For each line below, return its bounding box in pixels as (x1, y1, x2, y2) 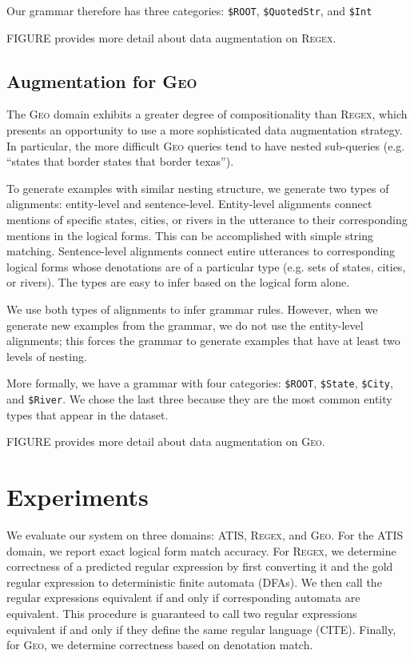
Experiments (6, 480, 149, 513)
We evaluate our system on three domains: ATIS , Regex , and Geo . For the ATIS (6, 526, 404, 543)
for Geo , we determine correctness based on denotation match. (6, 636, 313, 653)
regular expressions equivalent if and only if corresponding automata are (6, 589, 360, 606)
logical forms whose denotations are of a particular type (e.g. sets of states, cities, (6, 258, 406, 275)
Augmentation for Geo (6, 68, 197, 93)
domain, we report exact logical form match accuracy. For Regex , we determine (6, 542, 396, 559)
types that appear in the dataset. (6, 406, 169, 423)
